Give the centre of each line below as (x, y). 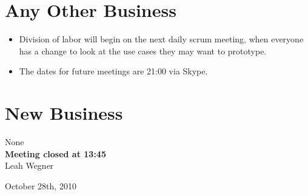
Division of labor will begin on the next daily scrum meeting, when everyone (161, 39)
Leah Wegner (29, 165)
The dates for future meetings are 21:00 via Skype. (113, 71)
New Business (64, 113)
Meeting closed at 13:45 (55, 153)
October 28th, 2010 (41, 185)
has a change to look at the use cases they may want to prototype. (143, 51)
